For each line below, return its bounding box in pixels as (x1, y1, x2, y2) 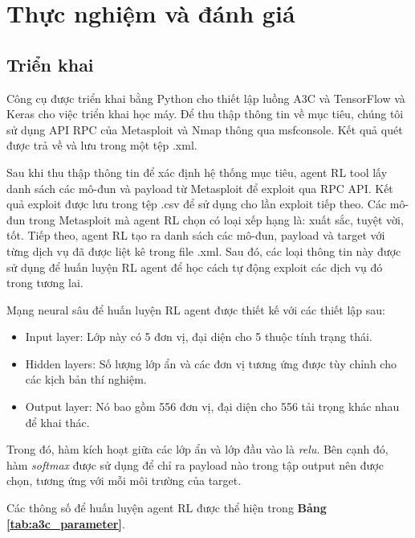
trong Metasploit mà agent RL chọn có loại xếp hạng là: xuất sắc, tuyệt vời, (29, 211, 404, 228)
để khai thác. (25, 413, 90, 430)
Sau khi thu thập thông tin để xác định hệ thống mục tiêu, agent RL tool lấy (6, 163, 388, 180)
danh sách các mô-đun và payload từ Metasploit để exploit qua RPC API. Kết (6, 179, 393, 196)
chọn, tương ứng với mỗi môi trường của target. (6, 472, 242, 489)
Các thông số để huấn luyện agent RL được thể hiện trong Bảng (6, 499, 327, 516)
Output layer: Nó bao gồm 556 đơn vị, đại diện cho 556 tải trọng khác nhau (25, 398, 400, 415)
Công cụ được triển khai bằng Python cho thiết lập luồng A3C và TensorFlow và (6, 89, 405, 106)
